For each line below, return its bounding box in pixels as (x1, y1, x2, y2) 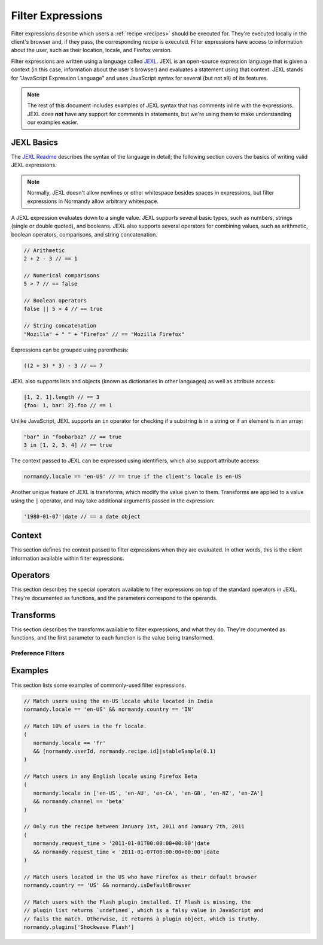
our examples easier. (27, 119, 79, 126)
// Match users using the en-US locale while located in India (23, 698, 214, 704)
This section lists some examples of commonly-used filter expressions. (11, 682, 187, 689)
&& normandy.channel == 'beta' (33, 798, 125, 805)
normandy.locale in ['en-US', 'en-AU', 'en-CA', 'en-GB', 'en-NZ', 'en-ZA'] (33, 789, 264, 796)
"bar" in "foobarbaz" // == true (23, 433, 122, 440)
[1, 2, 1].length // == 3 (23, 393, 100, 401)
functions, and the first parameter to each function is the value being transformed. (11, 634, 214, 641)
